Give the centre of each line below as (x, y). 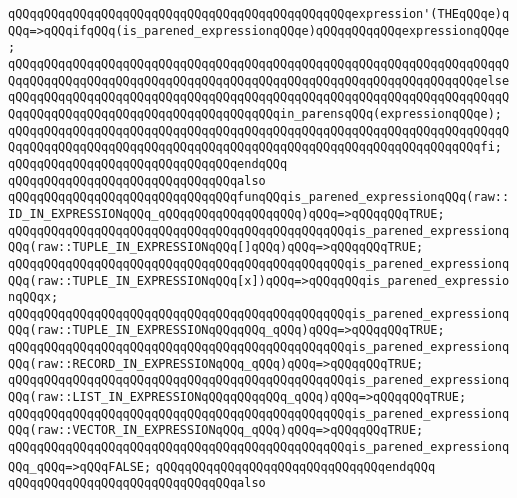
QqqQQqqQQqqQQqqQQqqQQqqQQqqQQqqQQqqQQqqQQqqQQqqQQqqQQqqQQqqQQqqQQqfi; (255, 147)
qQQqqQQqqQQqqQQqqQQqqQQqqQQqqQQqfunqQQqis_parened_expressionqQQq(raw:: (259, 197)
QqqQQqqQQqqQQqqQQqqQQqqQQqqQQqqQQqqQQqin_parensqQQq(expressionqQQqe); (255, 113)
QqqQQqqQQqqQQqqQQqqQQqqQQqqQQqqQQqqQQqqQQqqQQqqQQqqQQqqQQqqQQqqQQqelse (259, 80)
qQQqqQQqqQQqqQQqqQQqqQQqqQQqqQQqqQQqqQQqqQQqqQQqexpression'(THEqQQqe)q (259, 14)
